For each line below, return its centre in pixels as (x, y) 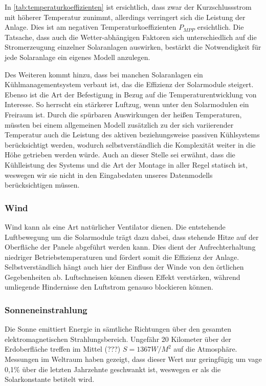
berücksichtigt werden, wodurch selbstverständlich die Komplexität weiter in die (130, 144)
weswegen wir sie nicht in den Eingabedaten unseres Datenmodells (109, 175)
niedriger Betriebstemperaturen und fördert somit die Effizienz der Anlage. (122, 257)
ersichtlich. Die (220, 27)
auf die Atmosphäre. (205, 349)
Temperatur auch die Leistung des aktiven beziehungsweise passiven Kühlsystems (132, 135)
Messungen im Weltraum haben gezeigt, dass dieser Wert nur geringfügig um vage (133, 359)
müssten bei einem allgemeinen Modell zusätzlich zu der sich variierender (119, 124)
